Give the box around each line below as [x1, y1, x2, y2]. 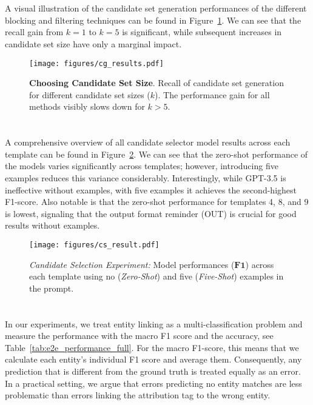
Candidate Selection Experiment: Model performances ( [29, 258, 235, 270]
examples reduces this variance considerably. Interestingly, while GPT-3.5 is [5, 171, 286, 184]
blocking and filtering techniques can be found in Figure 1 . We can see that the [5, 13, 301, 26]
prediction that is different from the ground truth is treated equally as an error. [5, 364, 301, 377]
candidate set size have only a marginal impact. [5, 37, 182, 50]
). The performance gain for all [155, 88, 270, 101]
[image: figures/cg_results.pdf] [29, 59, 164, 68]
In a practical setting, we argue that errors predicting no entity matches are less [5, 377, 302, 389]
